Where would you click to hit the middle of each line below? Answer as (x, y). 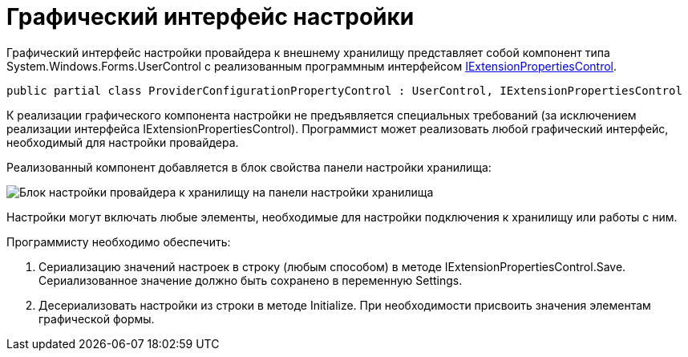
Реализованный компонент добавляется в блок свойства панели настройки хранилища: (249, 167)
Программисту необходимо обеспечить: (119, 241)
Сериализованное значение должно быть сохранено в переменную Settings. (251, 280)
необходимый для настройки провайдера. (123, 142)
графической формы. (97, 318)
